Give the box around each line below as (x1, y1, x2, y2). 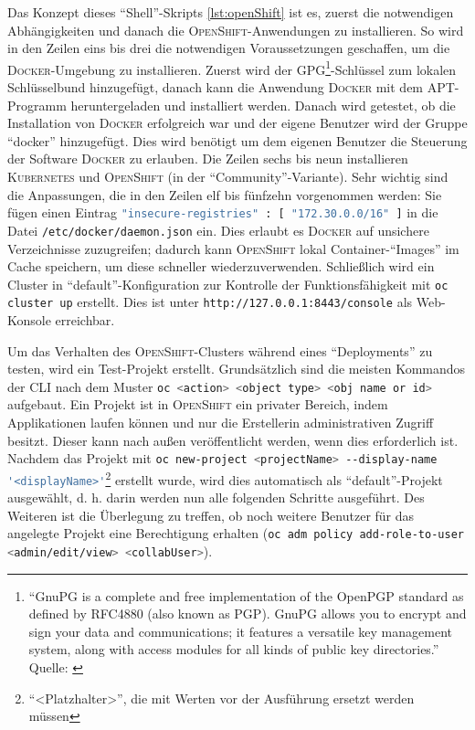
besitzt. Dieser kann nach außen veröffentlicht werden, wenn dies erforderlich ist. (7, 430, 459, 450)
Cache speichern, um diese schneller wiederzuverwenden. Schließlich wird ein (7, 257, 435, 276)
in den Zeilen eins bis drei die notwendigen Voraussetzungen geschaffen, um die (7, 38, 450, 58)
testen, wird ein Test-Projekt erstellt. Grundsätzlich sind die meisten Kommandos (7, 359, 466, 378)
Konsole (7, 311, 51, 329)
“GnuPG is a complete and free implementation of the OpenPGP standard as (28, 586, 464, 605)
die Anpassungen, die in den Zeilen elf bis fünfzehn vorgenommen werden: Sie (7, 185, 442, 204)
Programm (7, 95, 67, 114)
